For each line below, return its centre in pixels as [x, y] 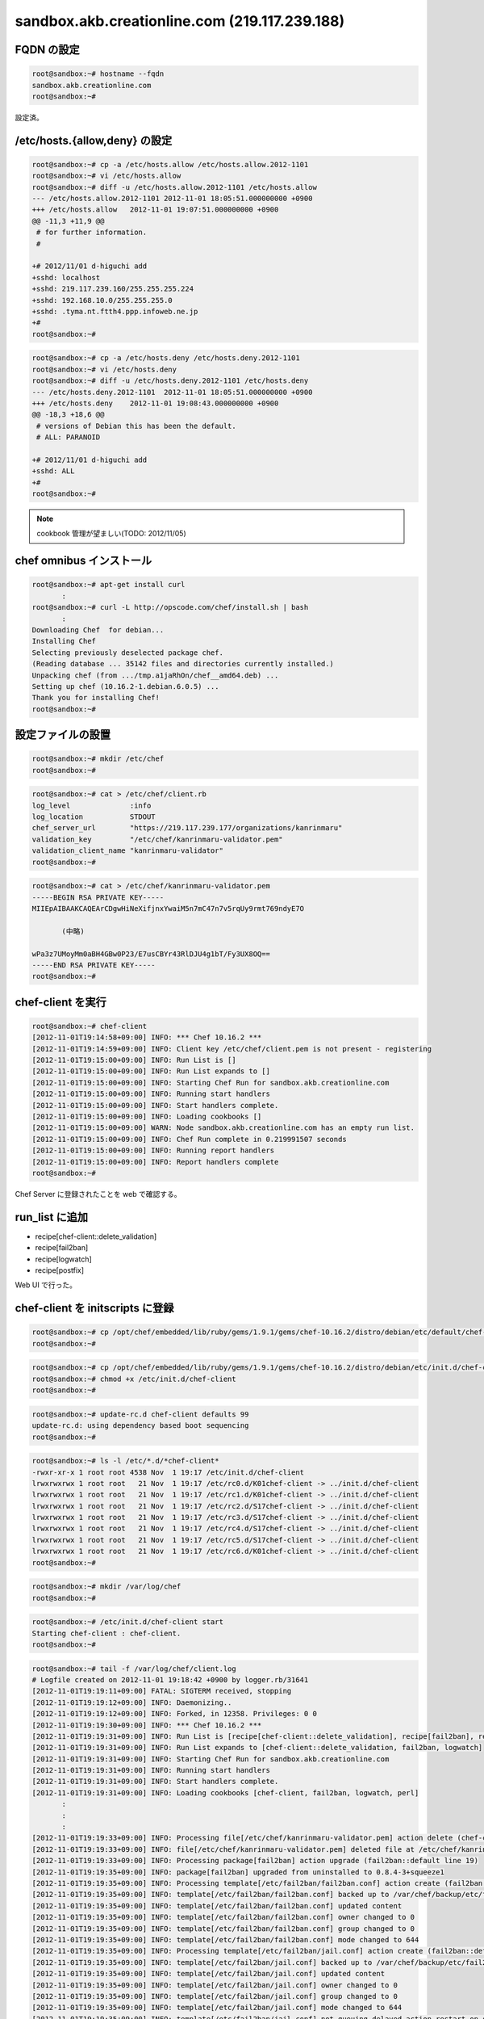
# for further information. [92, 233]
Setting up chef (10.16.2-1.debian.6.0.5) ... [125, 686]
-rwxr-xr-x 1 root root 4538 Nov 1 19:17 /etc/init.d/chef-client [168, 1472]
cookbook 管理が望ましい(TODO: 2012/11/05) [111, 534]
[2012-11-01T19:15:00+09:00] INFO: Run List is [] [134, 1060]
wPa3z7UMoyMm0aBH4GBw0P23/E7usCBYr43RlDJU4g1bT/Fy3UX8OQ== [151, 954]
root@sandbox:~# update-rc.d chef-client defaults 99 [140, 1414]
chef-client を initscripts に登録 [94, 1308]
